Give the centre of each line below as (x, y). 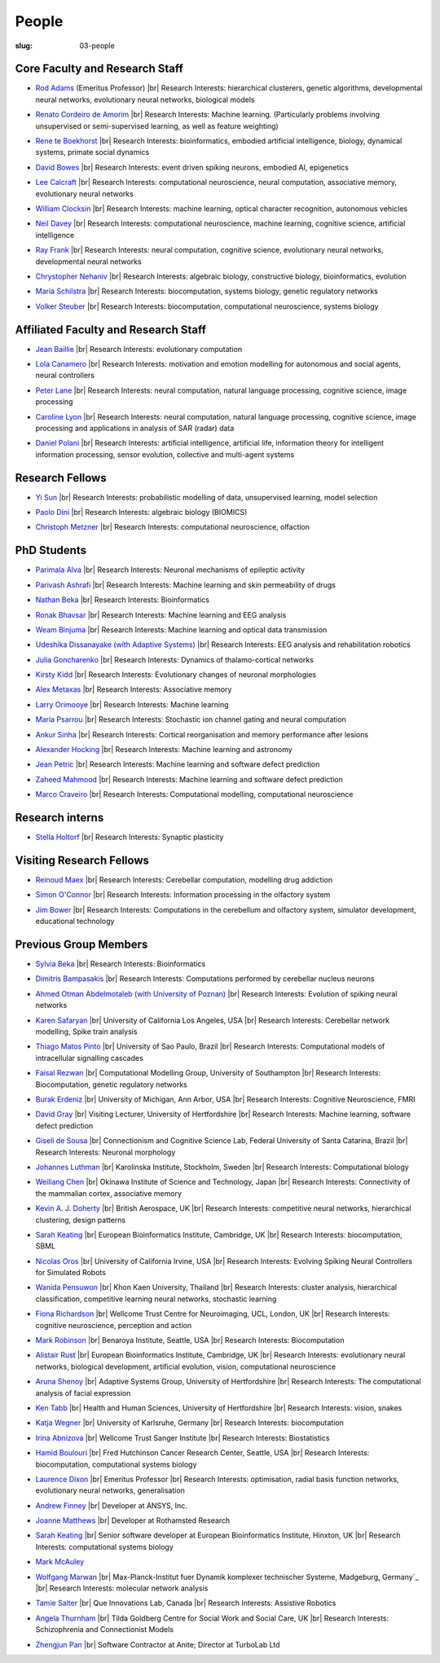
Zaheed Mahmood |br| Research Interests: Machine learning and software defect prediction (189, 779)
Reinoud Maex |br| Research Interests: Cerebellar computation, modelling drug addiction (184, 880)
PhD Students (51, 550)
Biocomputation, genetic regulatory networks (111, 1084)
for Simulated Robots (70, 1273)
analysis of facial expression (83, 1392)
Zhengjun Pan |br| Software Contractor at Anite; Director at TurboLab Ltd (158, 1644)
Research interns (59, 818)
